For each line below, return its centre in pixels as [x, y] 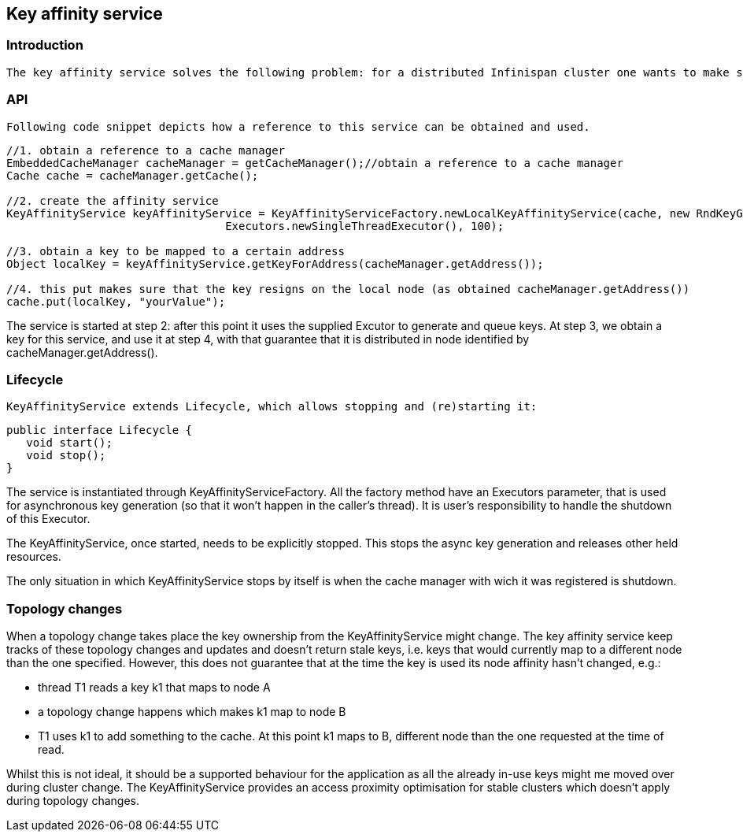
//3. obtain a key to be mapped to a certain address [176, 251]
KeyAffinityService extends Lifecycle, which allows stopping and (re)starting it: [272, 407]
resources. [34, 557]
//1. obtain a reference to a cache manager [146, 150]
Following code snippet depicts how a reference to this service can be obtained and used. [298, 126]
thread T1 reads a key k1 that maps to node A [154, 688]
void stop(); [66, 456]
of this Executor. [48, 519]
